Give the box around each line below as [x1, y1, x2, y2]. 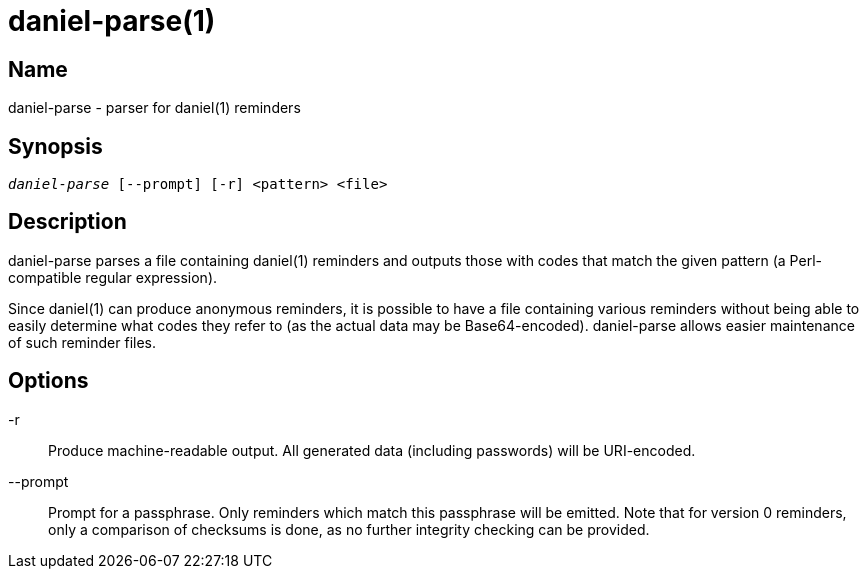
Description [8, 209, 127, 235]
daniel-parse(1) [8, 4, 216, 38]
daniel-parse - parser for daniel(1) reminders [8, 99, 301, 117]
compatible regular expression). [8, 268, 218, 286]
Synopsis [8, 133, 103, 159]
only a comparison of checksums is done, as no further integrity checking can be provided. [48, 520, 650, 538]
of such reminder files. [8, 333, 157, 351]
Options [8, 368, 89, 394]
